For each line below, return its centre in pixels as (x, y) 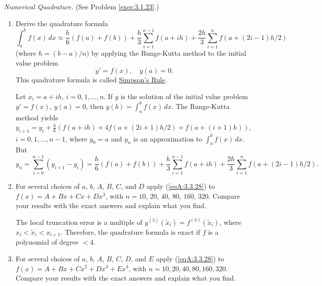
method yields (37, 117)
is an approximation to (168, 138)
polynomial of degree (47, 242)
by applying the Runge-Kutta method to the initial (169, 53)
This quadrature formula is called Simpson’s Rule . (91, 80)
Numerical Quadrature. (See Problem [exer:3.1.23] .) (81, 6)
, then (95, 106)
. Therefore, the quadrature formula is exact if (130, 232)
